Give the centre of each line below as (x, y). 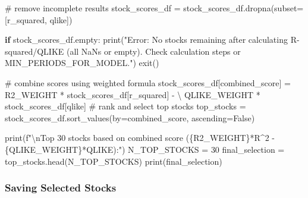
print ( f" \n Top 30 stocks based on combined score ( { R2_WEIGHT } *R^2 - (140, 138)
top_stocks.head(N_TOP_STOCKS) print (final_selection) (114, 161)
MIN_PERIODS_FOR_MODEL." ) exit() (82, 63)
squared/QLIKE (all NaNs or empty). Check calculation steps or (123, 51)
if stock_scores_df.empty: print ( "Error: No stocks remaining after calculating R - (152, 40)
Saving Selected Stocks (61, 188)
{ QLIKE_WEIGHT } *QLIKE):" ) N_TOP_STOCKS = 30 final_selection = (145, 149)
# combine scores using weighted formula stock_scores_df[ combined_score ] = (148, 82)
